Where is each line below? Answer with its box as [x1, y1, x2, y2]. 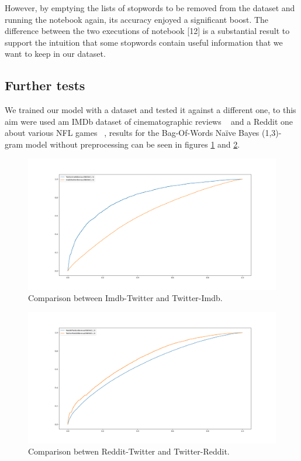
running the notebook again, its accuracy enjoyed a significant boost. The [5, 13, 269, 25]
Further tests [5, 76, 85, 94]
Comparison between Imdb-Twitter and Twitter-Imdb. [28, 292, 223, 304]
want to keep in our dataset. [5, 47, 106, 60]
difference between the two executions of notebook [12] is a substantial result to [5, 25, 290, 37]
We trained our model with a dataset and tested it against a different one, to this [5, 104, 296, 116]
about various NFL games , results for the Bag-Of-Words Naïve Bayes [5, 127, 260, 139]
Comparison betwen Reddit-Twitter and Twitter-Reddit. [28, 445, 230, 457]
